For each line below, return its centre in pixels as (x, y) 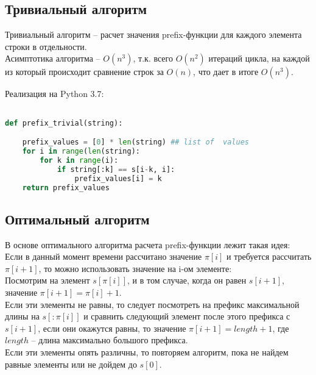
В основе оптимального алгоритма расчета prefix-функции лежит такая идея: (148, 244)
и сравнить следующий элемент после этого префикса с (187, 316)
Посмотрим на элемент (47, 280)
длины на (22, 316)
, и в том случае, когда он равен (187, 280)
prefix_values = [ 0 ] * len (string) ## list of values (135, 142)
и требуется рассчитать (269, 256)
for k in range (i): (79, 160)
